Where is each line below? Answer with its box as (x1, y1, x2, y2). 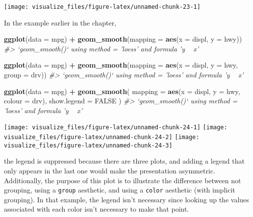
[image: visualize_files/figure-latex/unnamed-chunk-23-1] (4, 3, 201, 10)
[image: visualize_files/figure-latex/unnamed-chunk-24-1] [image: (4, 124, 228, 131)
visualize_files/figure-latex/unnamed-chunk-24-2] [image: (4, 134, 200, 141)
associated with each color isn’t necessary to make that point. (4, 204, 189, 214)
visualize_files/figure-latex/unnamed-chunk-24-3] (4, 142, 173, 149)
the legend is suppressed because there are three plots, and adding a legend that (4, 156, 245, 166)
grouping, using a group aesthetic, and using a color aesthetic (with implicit (4, 185, 235, 195)
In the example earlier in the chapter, (4, 17, 117, 27)
